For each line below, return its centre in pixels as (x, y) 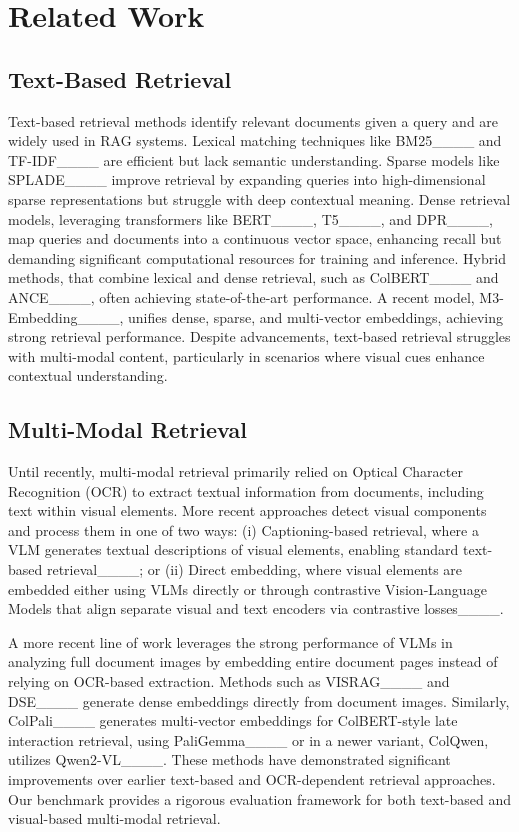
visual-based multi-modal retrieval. (114, 818)
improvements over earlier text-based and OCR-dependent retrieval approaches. (252, 779)
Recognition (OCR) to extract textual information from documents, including (246, 490)
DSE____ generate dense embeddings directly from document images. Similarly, (259, 700)
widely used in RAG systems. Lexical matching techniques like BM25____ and (255, 140)
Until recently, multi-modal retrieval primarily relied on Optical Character (235, 471)
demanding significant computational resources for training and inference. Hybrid (257, 257)
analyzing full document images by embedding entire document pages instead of (253, 661)
